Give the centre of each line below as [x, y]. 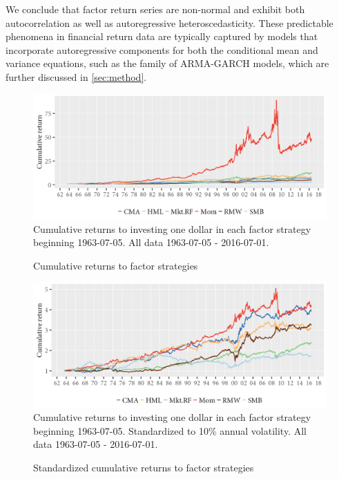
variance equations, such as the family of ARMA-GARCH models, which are [167, 63]
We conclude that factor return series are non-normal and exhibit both [155, 9]
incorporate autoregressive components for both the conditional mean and [162, 49]
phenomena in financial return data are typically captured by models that [162, 36]
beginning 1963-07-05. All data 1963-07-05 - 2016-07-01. [151, 242]
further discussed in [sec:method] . [76, 76]
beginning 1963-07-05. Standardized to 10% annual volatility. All [170, 430]
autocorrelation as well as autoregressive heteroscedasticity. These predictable [169, 22]
